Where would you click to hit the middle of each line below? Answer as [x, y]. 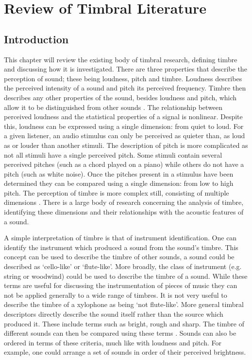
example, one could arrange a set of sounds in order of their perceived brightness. [125, 352]
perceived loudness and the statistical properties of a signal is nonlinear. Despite [123, 117]
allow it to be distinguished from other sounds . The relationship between [113, 107]
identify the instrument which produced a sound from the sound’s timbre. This [121, 247]
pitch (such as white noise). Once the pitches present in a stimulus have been [119, 173]
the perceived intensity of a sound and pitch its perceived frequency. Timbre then [125, 88]
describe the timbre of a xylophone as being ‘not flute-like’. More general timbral [124, 304]
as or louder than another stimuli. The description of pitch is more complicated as [126, 145]
